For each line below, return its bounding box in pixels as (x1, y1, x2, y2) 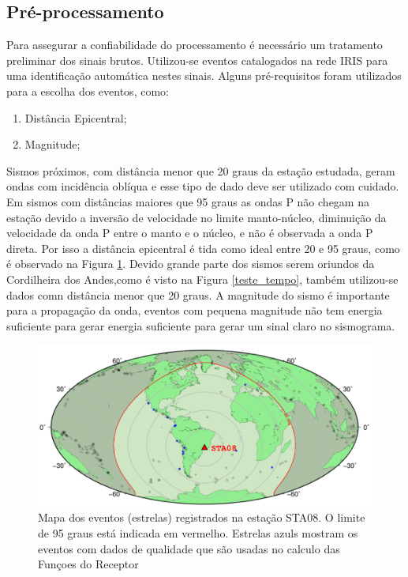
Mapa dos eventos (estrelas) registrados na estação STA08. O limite (38, 509, 365, 526)
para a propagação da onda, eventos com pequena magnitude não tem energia (6, 302, 383, 319)
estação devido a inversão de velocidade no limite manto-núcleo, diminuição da (6, 209, 387, 225)
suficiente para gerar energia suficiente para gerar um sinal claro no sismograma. (6, 317, 395, 334)
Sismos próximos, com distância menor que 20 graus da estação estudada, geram (6, 162, 395, 179)
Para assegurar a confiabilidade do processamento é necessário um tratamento (6, 36, 383, 53)
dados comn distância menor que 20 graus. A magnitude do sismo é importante (6, 286, 390, 303)
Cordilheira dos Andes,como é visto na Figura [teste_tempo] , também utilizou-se (6, 270, 399, 287)
